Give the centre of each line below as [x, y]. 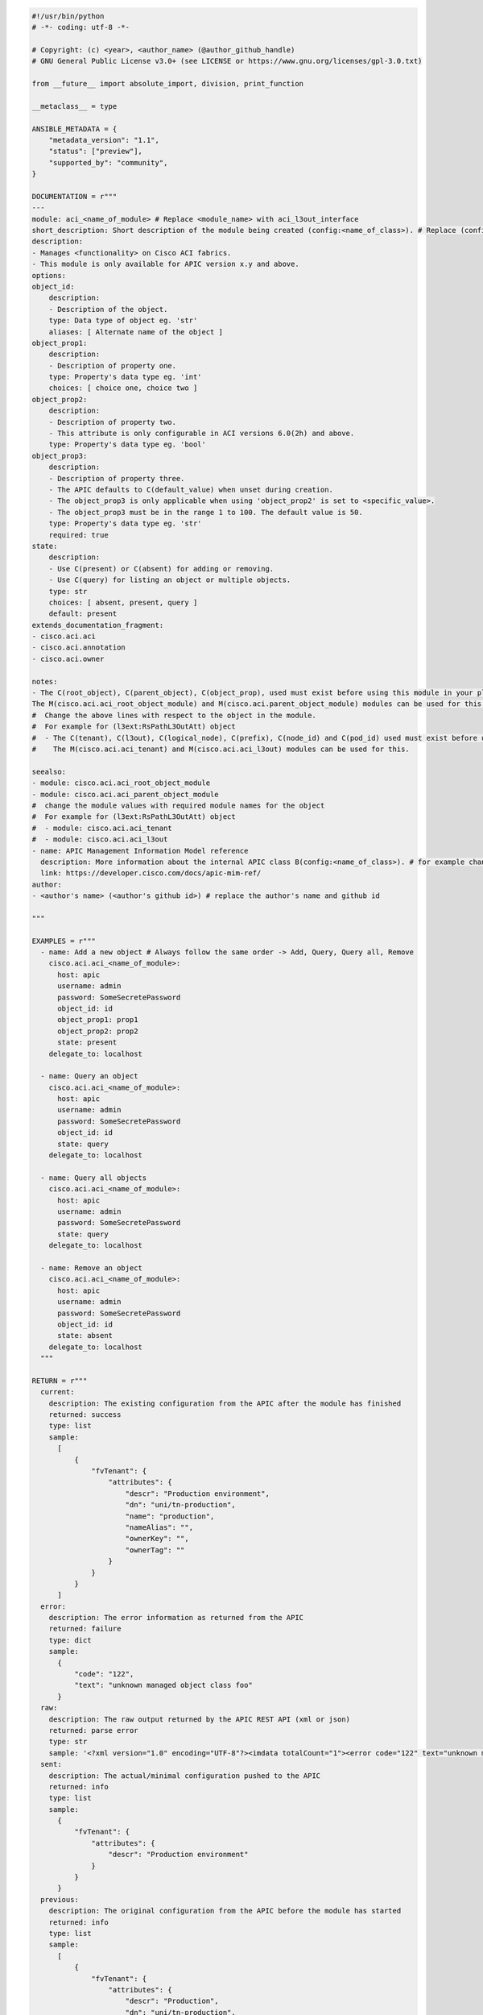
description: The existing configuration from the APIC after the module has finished [225, 1403]
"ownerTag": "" [155, 1550]
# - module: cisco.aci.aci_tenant [102, 828]
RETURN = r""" [60, 1381]
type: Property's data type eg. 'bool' [128, 445]
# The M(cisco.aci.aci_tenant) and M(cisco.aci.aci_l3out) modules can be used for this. [221, 749]
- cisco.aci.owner [68, 659]
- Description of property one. [113, 366]
